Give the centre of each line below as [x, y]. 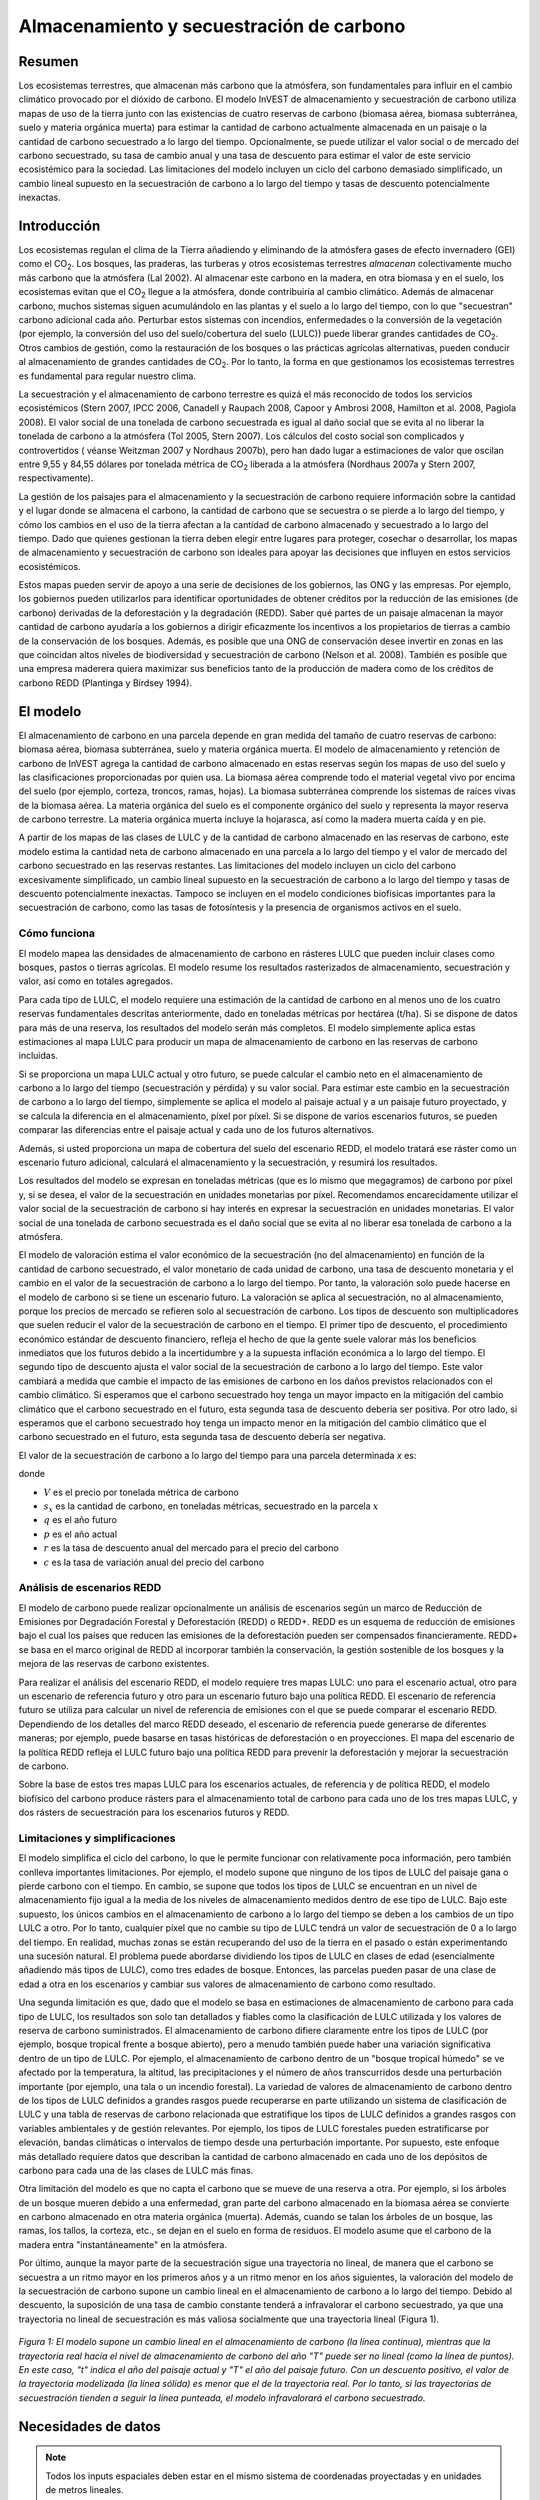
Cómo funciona [56, 933]
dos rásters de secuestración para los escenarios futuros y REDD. [154, 1812]
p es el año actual [80, 1534]
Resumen [48, 61]
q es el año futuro [80, 1520]
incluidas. [38, 1056]
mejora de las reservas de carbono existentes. [114, 1664]
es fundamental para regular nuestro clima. [107, 376]
